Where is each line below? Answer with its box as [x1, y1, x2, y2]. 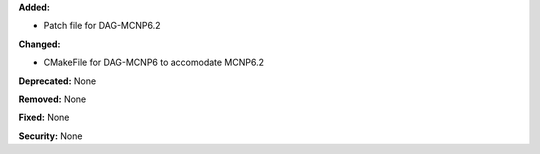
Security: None [18, 130, 83, 142]
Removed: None [18, 93, 87, 105]
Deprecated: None [18, 75, 97, 87]
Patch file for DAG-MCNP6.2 [43, 20, 161, 32]
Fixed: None [18, 111, 70, 124]
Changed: [18, 38, 61, 50]
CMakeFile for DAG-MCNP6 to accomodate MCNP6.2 [43, 56, 265, 69]
